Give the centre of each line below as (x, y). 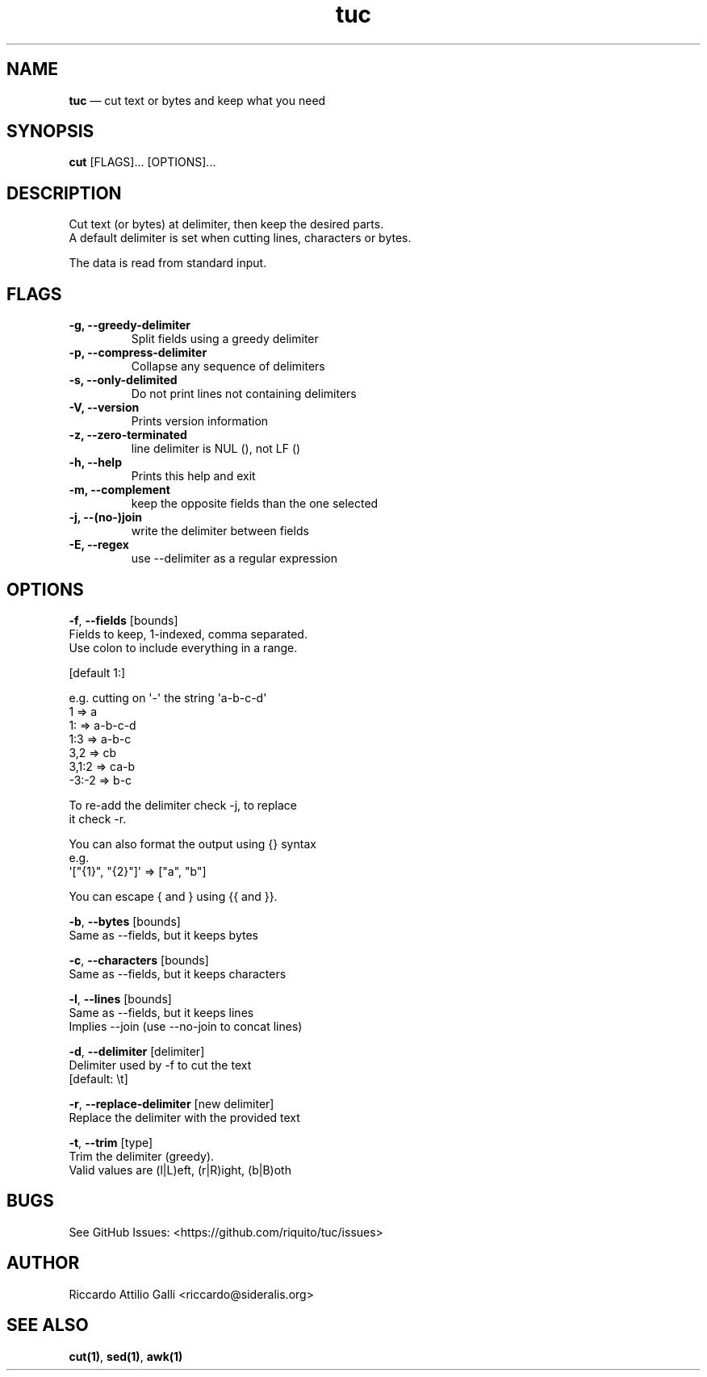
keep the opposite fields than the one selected (255, 504)
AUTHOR (43, 1263)
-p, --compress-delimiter (138, 353)
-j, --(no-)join (105, 517)
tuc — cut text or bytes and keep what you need (197, 100)
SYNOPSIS (50, 132)
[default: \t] (98, 1078)
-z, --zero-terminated (128, 435)
